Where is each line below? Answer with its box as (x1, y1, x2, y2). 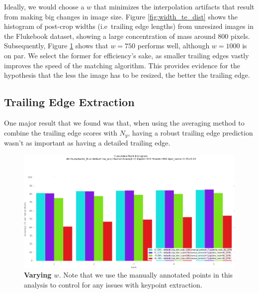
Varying (24, 270, 52, 280)
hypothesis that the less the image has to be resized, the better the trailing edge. (4, 70, 250, 80)
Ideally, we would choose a (4, 1, 85, 11)
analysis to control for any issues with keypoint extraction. (24, 280, 202, 290)
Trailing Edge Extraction (4, 94, 135, 110)
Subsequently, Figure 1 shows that (4, 40, 108, 51)
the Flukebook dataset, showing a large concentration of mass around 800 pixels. (4, 30, 250, 41)
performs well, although (137, 40, 210, 51)
